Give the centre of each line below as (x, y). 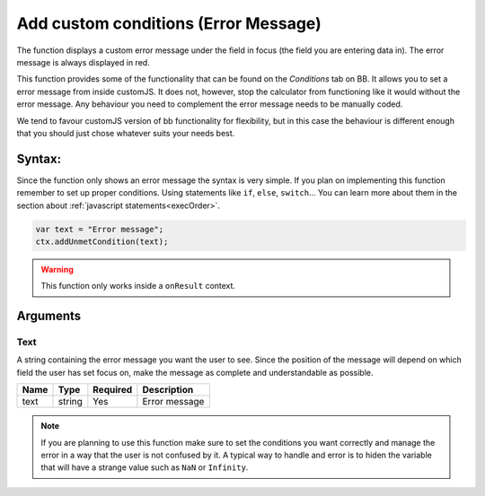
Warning (57, 269)
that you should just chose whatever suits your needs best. (126, 133)
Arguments (49, 316)
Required (113, 390)
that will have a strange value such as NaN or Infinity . (145, 467)
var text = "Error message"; (100, 229)
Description (168, 390)
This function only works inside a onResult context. (138, 286)
